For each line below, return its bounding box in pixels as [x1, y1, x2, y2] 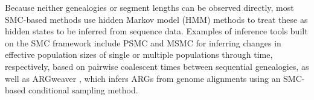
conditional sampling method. [28, 84, 138, 96]
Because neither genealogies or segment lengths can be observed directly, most [5, 1, 294, 13]
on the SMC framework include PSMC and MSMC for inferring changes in [5, 36, 281, 49]
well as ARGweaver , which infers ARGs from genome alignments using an [5, 72, 281, 84]
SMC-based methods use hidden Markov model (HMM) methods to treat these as [5, 13, 308, 25]
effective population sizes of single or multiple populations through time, [5, 48, 273, 61]
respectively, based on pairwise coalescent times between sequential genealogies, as [5, 60, 309, 72]
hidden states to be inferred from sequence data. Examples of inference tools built [5, 25, 308, 37]
